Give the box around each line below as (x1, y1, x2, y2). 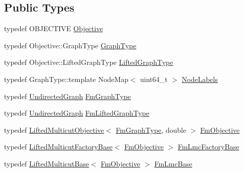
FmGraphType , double (116, 124, 186, 135)
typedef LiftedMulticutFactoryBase (4, 141, 113, 152)
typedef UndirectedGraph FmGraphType (4, 91, 131, 101)
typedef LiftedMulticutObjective (4, 124, 104, 135)
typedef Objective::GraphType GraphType (4, 40, 136, 50)
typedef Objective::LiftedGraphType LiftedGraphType (4, 57, 173, 67)
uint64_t (140, 73, 168, 84)
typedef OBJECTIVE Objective (4, 23, 103, 34)
